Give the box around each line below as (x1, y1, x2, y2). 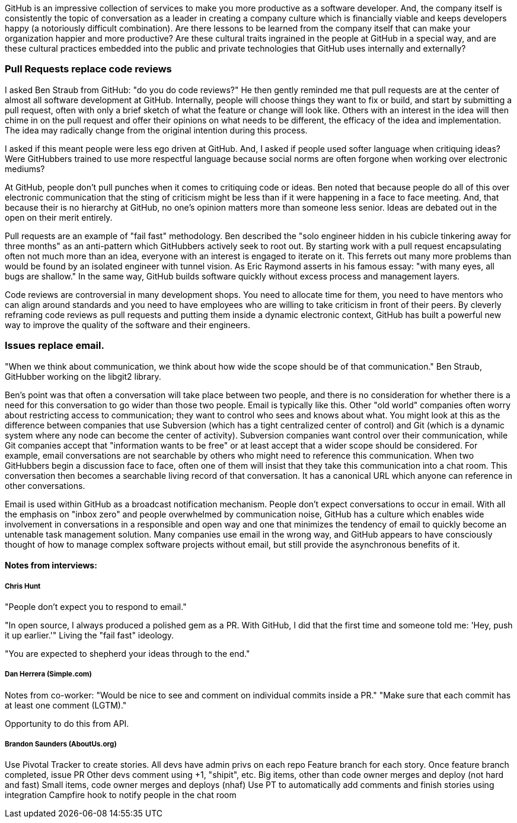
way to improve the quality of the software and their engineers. (5, 319, 251, 330)
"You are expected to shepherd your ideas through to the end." (5, 648, 250, 659)
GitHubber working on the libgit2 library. (5, 371, 161, 382)
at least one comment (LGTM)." (5, 700, 127, 710)
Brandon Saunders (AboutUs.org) (5, 740, 117, 749)
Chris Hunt (5, 581, 41, 590)
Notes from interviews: (5, 560, 97, 571)
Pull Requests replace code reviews (5, 63, 172, 75)
